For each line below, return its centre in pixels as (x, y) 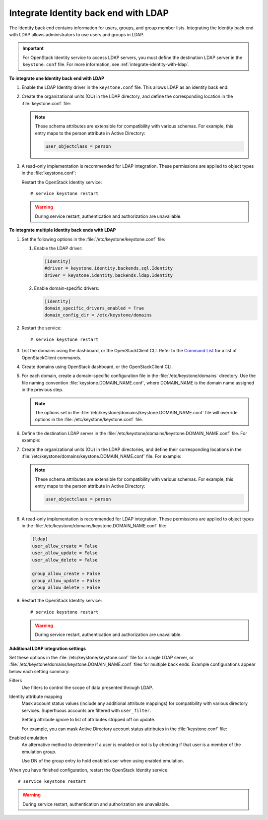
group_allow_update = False (66, 581)
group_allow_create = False (66, 574)
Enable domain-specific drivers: (67, 288)
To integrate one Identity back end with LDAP (57, 78)
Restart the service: (42, 328)
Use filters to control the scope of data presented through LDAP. (87, 688)
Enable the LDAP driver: (58, 248)
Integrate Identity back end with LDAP (89, 13)
